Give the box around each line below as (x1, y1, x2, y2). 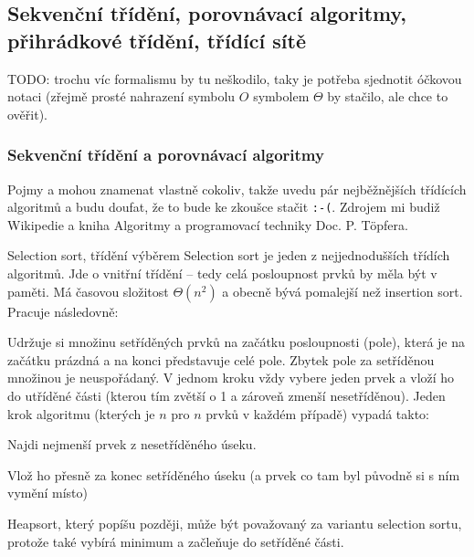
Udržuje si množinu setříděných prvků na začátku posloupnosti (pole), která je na (7, 332, 466, 352)
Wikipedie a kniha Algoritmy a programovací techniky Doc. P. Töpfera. (7, 215, 408, 234)
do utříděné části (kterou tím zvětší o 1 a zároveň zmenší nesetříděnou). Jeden (7, 386, 446, 405)
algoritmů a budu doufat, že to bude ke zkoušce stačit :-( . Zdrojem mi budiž (7, 197, 440, 216)
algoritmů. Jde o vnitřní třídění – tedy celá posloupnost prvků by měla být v (7, 264, 437, 283)
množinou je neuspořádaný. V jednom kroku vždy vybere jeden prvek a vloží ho (7, 368, 455, 387)
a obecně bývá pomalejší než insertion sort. (222, 281, 463, 300)
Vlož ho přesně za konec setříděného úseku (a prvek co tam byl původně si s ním (7, 465, 460, 484)
